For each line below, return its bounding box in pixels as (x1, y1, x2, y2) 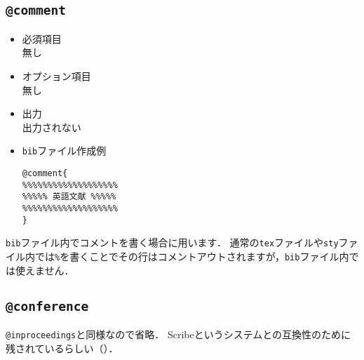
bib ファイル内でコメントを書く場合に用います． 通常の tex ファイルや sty (6, 235, 339, 250)
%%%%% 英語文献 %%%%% (22, 192, 116, 202)
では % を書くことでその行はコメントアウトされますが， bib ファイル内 (34, 248, 349, 263)
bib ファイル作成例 (22, 143, 107, 158)
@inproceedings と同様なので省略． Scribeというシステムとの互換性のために (6, 326, 351, 341)
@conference (6, 298, 89, 314)
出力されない (22, 119, 81, 134)
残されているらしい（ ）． (6, 340, 119, 355)
